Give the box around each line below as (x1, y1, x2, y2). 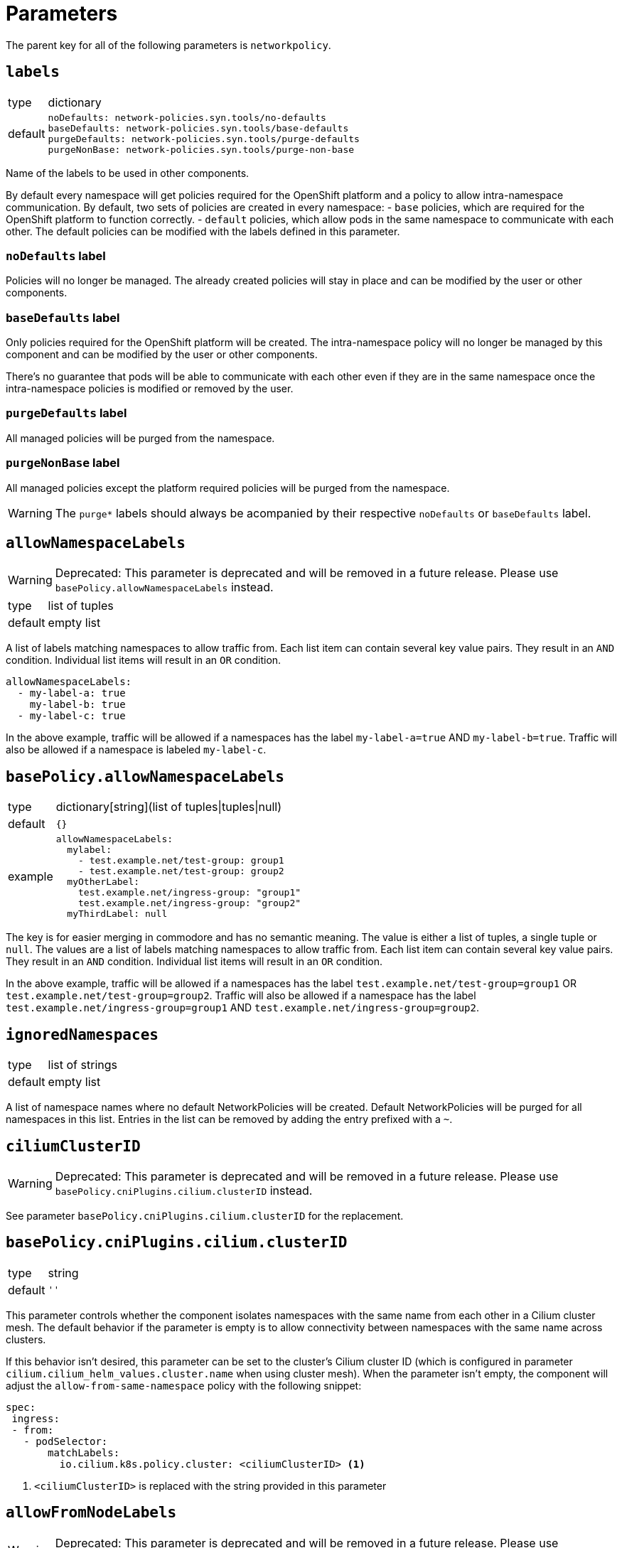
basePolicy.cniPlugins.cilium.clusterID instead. (55, 1183, 313, 1198)
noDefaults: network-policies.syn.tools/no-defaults (48, 112, 326, 123)
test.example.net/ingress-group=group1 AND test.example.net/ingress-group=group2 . (6, 1001, 479, 1014)
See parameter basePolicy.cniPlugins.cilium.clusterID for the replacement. (6, 1209, 404, 1222)
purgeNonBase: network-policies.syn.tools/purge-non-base (48, 144, 355, 155)
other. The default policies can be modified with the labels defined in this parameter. (6, 225, 400, 237)
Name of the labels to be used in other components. (6, 166, 250, 179)
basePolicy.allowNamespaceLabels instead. (55, 580, 274, 595)
